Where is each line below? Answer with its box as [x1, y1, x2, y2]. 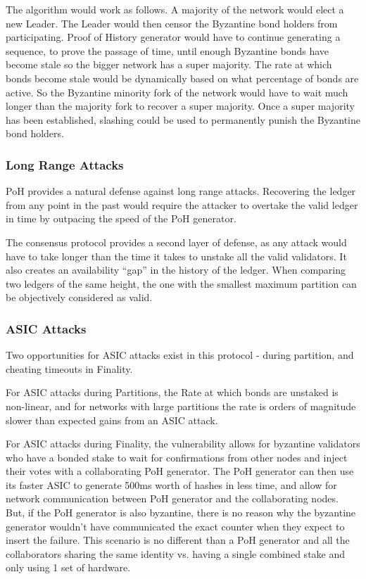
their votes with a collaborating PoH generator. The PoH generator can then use [6, 464, 354, 478]
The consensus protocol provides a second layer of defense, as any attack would [6, 234, 347, 249]
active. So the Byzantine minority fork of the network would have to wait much [6, 84, 348, 99]
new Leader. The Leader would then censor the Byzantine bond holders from [6, 15, 338, 30]
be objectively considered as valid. [6, 290, 153, 305]
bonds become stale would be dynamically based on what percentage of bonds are [6, 70, 359, 85]
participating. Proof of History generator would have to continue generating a [6, 30, 341, 44]
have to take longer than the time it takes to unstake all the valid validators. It [6, 248, 347, 263]
